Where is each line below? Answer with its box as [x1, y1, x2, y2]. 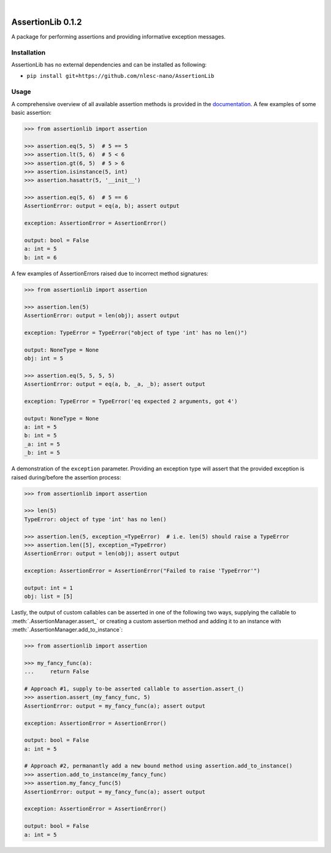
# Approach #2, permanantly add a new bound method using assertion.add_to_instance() [24, 762, 293, 770]
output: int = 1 [24, 584, 74, 591]
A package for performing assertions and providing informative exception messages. [11, 33, 226, 40]
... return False [24, 668, 89, 675]
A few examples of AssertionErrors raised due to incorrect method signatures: [11, 270, 208, 277]
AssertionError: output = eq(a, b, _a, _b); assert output [24, 381, 205, 388]
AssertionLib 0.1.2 [11, 17, 82, 27]
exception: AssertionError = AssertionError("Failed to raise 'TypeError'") [24, 567, 261, 575]
